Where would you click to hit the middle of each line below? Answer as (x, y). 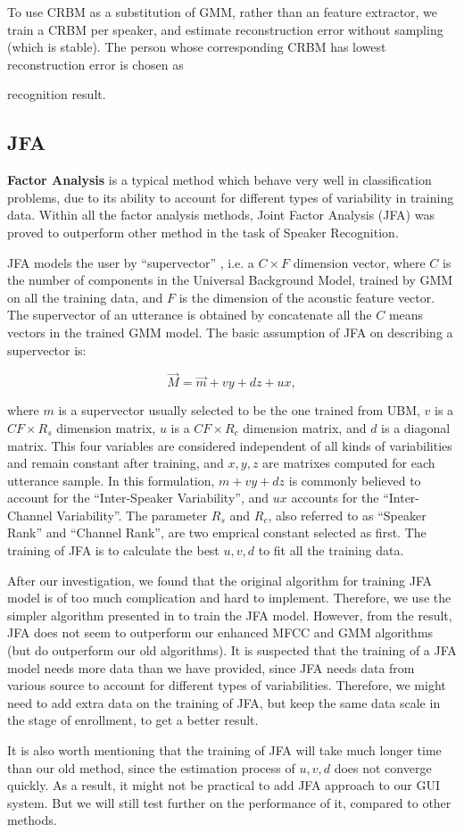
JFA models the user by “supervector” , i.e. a (131, 262)
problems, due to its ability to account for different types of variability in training (231, 197)
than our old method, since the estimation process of (151, 767)
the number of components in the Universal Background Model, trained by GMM (230, 280)
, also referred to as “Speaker (347, 515)
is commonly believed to (355, 480)
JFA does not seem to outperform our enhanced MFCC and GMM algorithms (220, 632)
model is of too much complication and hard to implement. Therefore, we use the (229, 598)
